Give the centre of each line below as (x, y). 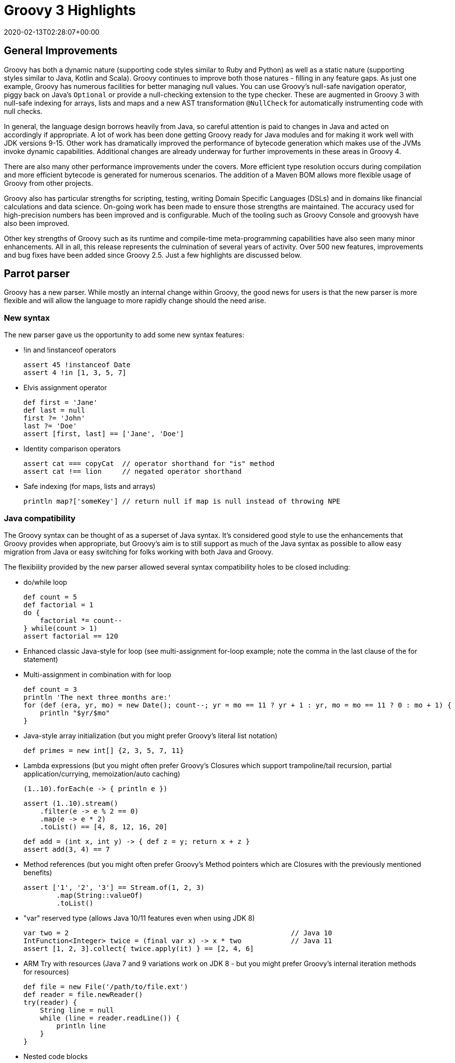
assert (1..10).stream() (71, 803)
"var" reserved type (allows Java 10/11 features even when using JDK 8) (139, 918)
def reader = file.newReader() (83, 994)
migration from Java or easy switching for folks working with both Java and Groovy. (139, 552)
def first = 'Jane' (61, 403)
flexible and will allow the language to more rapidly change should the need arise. (135, 301)
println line (81, 1026)
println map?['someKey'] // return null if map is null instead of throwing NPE (182, 501)
